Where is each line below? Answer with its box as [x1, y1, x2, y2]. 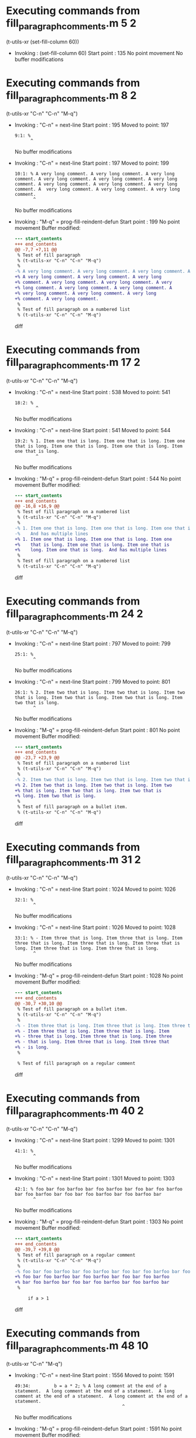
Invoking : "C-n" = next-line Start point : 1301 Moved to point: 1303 [14, 1175, 175, 1182]
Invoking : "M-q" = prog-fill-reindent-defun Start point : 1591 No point [14, 1425, 183, 1432]
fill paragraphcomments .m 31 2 [6, 853, 142, 869]
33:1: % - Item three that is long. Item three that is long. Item [14, 935, 183, 941]
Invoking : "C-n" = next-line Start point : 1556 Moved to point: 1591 [14, 1372, 174, 1379]
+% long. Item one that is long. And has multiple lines [14, 547, 167, 553]
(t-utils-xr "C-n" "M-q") [6, 1361, 63, 1368]
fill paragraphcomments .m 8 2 [6, 89, 137, 104]
